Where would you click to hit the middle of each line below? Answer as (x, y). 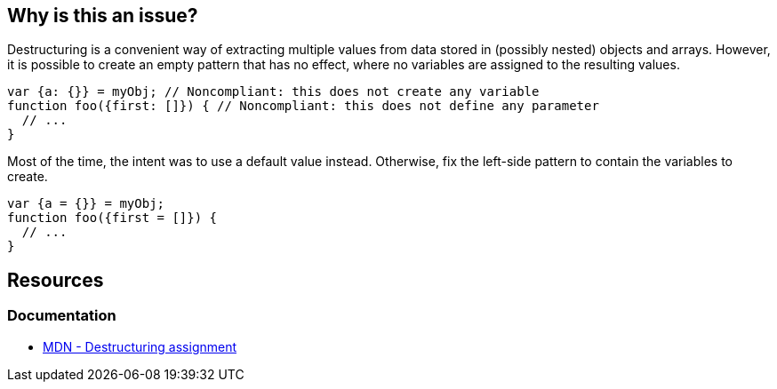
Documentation (62, 316)
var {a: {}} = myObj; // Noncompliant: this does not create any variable (273, 92)
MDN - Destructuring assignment (140, 346)
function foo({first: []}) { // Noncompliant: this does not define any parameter (303, 106)
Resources (56, 280)
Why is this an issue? (103, 16)
